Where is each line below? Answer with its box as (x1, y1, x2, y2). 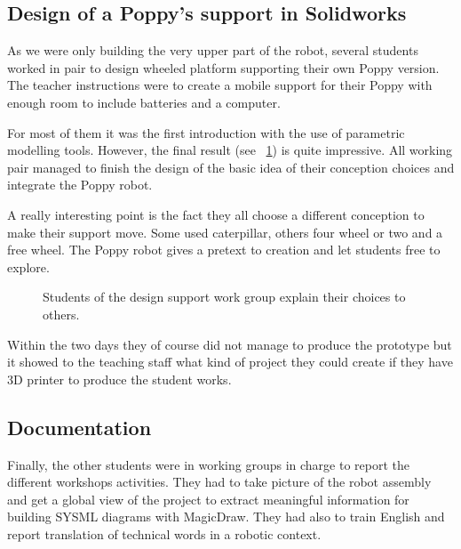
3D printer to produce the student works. (7, 369, 232, 388)
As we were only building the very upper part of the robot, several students (7, 41, 418, 60)
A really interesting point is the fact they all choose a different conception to (7, 205, 425, 223)
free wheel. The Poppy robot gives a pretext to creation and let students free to (7, 240, 441, 259)
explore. (7, 257, 50, 276)
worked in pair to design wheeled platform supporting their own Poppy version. (7, 58, 440, 77)
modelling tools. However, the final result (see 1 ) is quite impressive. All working (7, 141, 453, 159)
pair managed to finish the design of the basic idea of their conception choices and (7, 157, 455, 176)
